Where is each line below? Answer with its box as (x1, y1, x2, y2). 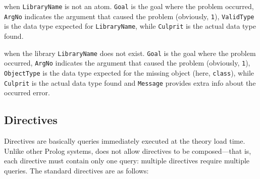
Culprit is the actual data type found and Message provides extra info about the (4, 77, 256, 88)
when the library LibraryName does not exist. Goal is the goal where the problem (4, 47, 256, 58)
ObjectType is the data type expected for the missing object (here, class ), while (4, 67, 254, 78)
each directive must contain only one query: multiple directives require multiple (4, 155, 250, 166)
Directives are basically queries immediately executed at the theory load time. (4, 135, 245, 146)
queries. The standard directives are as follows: (4, 165, 149, 175)
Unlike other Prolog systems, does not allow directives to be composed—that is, (4, 145, 251, 156)
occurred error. (4, 87, 50, 98)
